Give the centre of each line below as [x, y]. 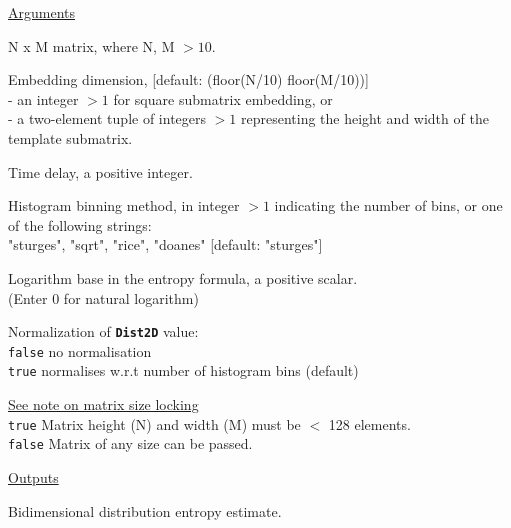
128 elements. [369, 423]
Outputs [33, 477]
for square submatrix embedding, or [223, 98]
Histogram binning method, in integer [124, 205]
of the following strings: [80, 224]
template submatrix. [70, 137]
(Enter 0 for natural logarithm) [103, 297]
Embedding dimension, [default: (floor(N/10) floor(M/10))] [188, 79]
